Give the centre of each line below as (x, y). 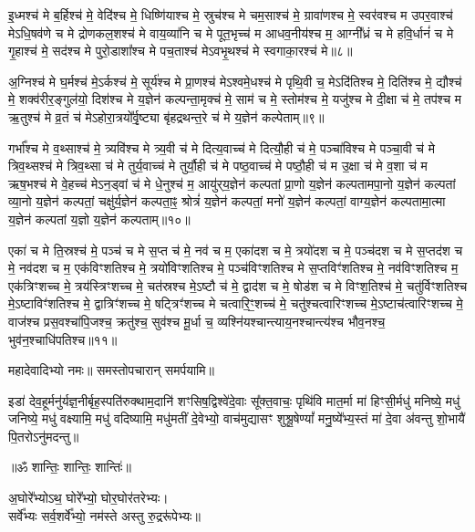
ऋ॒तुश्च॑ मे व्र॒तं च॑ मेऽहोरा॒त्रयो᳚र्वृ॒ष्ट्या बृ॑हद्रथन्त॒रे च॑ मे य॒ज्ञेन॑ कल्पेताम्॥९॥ (166, 116)
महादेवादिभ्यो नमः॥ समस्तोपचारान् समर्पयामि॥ (111, 370)
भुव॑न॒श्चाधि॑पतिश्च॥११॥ (63, 339)
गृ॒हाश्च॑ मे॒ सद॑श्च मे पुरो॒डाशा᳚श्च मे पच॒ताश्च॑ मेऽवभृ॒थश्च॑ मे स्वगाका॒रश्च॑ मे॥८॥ (181, 51)
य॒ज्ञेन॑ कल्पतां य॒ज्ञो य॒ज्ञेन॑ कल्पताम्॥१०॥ (99, 219)
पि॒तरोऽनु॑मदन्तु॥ (44, 436)
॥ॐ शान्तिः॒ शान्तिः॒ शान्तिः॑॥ (70, 467)
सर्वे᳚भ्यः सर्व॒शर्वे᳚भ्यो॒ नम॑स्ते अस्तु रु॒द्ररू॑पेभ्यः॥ (104, 515)
